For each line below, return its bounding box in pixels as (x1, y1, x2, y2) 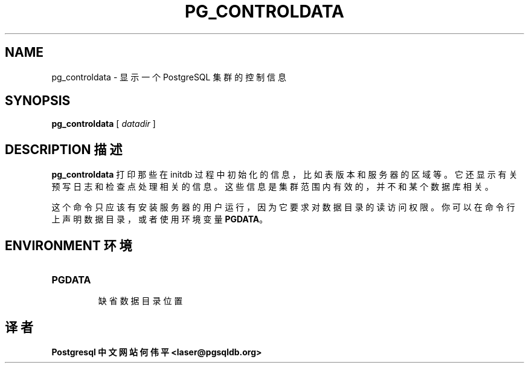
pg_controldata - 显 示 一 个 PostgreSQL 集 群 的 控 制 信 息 (51, 71, 287, 82)
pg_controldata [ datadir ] (51, 118, 156, 129)
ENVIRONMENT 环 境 (5, 237, 132, 253)
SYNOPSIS (5, 93, 71, 109)
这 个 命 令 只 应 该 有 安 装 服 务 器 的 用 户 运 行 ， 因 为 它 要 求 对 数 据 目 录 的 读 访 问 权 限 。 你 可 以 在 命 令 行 (51, 202, 515, 213)
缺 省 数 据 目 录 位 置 (98, 295, 183, 306)
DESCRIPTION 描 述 (5, 141, 123, 157)
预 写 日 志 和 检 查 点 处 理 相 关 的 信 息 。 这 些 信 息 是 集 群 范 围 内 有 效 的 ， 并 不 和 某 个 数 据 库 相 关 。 (51, 181, 493, 192)
